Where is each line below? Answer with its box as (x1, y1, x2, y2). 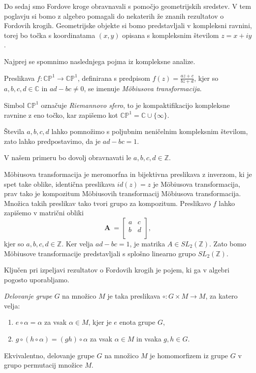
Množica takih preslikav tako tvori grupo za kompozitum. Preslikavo (4, 198, 211, 208)
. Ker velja (62, 238, 94, 248)
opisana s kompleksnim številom (122, 30, 219, 40)
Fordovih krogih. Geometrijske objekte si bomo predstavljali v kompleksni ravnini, (4, 20, 252, 31)
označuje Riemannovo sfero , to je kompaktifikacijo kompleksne (41, 100, 230, 110)
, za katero (205, 291, 238, 301)
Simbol (4, 100, 25, 110)
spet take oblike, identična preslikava (4, 178, 115, 189)
